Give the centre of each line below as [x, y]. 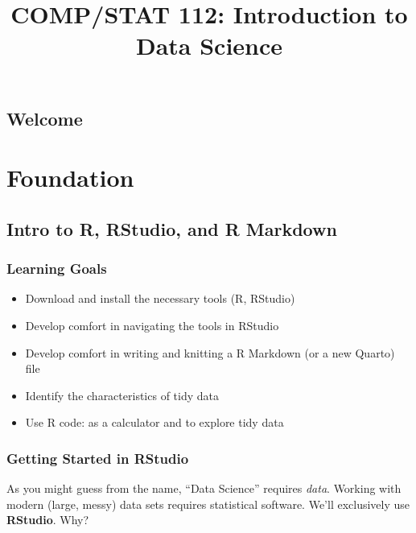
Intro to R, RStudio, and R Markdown [172, 228]
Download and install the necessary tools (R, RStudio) [160, 298]
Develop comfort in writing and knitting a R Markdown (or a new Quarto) [210, 352]
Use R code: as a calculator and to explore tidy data [154, 422]
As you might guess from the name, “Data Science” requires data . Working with [204, 488]
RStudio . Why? [48, 520]
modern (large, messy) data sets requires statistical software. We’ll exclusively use [208, 504]
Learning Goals [57, 269]
